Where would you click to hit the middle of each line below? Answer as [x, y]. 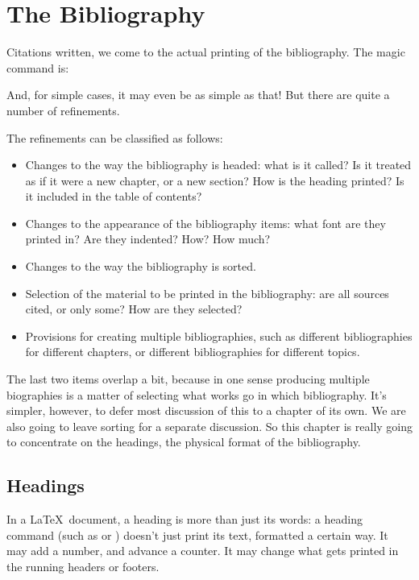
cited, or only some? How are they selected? [134, 309]
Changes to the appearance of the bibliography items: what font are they [205, 223]
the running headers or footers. [83, 566]
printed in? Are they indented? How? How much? [148, 239]
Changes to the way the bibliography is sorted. [141, 266]
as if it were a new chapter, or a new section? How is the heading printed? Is [215, 180]
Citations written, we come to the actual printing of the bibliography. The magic [206, 52]
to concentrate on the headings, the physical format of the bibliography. [184, 442]
